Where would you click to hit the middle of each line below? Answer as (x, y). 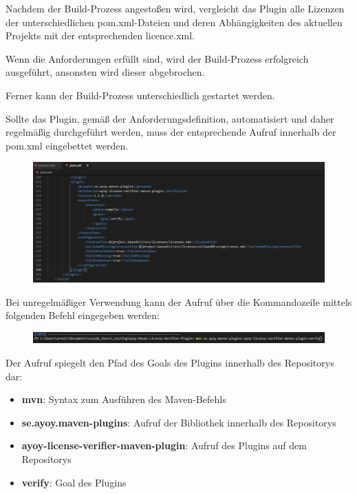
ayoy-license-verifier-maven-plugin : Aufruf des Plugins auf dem (164, 445)
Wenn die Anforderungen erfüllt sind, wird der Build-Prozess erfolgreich (157, 58)
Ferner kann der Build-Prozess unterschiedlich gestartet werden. (140, 95)
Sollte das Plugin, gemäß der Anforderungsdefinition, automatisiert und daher (170, 118)
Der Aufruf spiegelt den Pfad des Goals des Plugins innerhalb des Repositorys (170, 363)
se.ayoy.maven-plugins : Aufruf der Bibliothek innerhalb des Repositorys (179, 422)
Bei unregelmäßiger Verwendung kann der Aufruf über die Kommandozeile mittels (179, 301)
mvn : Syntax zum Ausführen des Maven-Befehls (124, 399)
